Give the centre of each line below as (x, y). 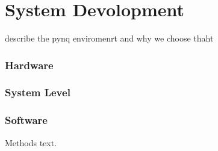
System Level (38, 92)
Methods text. (31, 142)
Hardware (29, 65)
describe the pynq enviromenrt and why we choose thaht (109, 38)
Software (26, 120)
